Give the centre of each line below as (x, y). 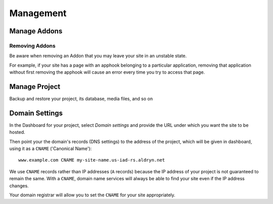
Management (38, 13)
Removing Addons (32, 45)
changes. (19, 186)
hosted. (17, 132)
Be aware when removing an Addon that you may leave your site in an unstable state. (98, 56)
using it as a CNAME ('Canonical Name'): (51, 148)
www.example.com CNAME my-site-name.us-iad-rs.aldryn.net (92, 160)
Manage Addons (36, 31)
